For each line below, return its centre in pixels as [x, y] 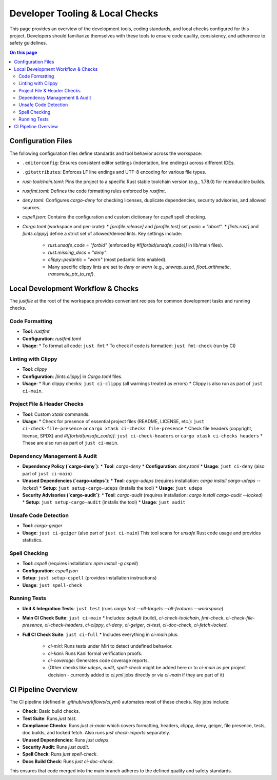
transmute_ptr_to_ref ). [71, 274]
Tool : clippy [35, 369]
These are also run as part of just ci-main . [71, 443]
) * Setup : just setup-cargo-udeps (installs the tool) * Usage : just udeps [119, 488]
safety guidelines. [28, 43]
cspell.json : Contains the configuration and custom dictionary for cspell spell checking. [114, 217]
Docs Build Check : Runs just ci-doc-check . [68, 761]
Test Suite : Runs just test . [50, 718]
